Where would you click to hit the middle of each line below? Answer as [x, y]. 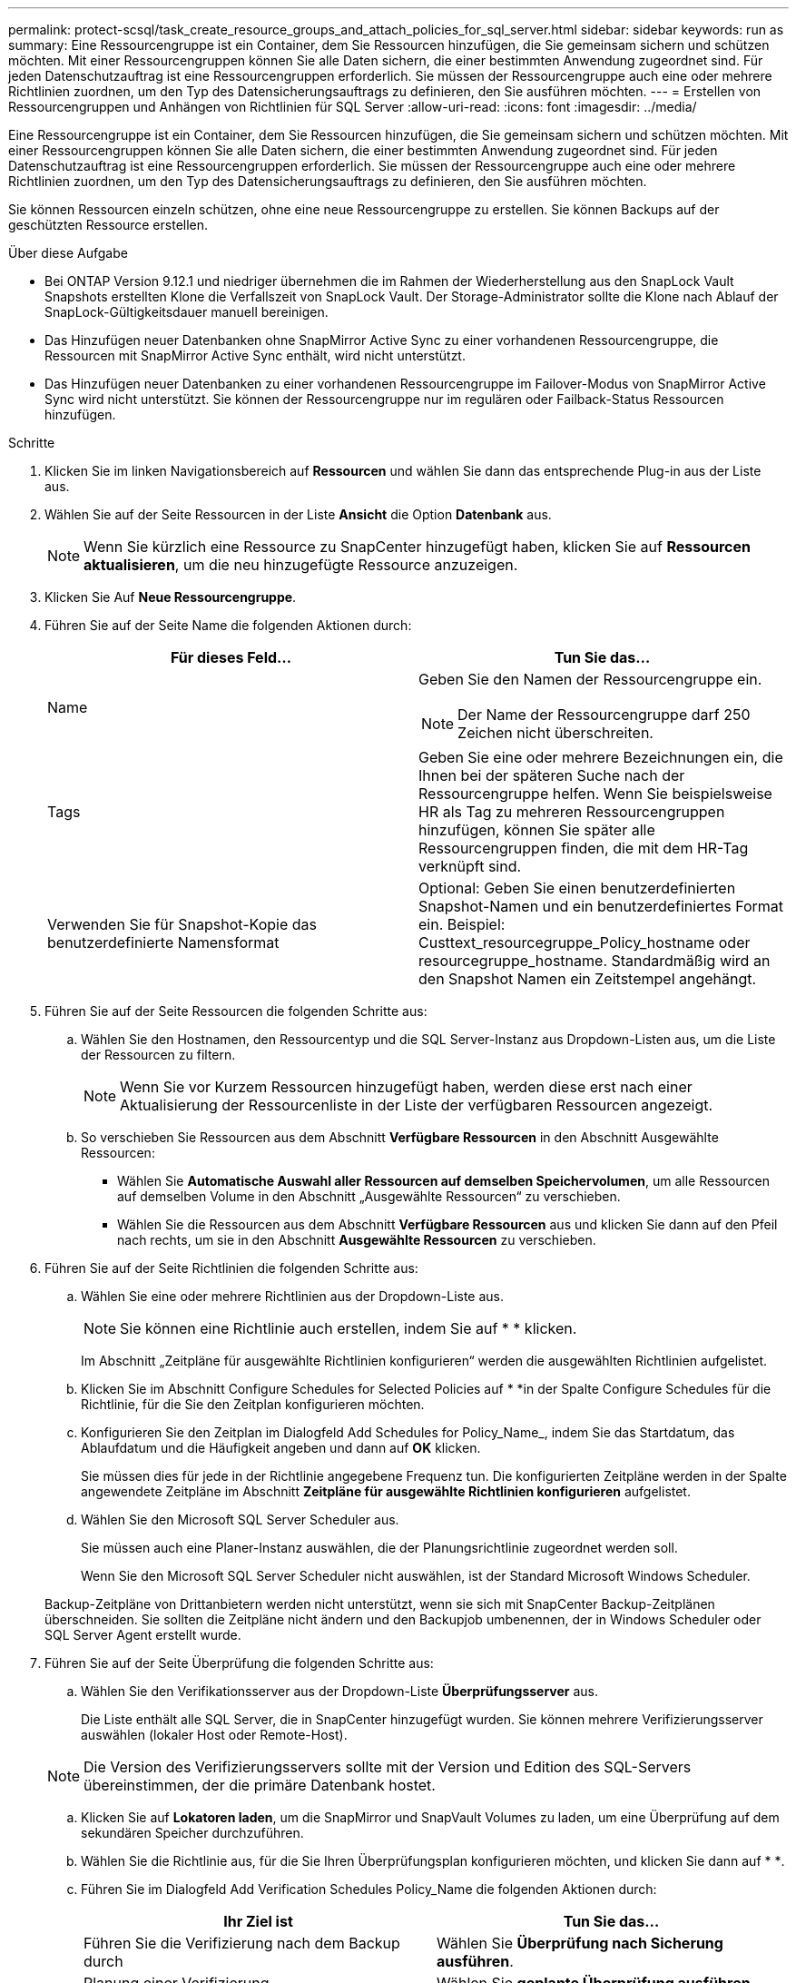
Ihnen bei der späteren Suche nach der [552, 775]
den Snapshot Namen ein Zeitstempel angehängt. [588, 979]
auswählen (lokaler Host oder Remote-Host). [214, 1735]
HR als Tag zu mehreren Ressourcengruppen [572, 812]
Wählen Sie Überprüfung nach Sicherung [580, 1943]
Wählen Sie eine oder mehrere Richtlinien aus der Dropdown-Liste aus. [293, 1296]
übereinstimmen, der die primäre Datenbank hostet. [260, 1785]
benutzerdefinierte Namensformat [163, 942]
